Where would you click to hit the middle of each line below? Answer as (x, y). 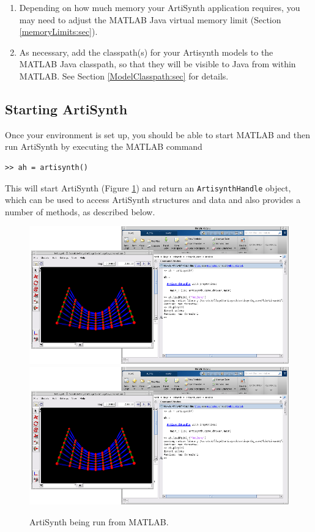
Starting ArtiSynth (66, 109)
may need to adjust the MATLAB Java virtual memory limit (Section (150, 19)
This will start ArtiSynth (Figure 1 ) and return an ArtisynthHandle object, (148, 187)
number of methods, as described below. (80, 211)
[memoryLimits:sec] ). (58, 31)
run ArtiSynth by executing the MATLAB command (104, 146)
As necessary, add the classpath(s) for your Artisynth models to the (146, 52)
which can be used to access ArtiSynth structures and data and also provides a (153, 200)
